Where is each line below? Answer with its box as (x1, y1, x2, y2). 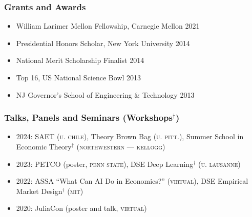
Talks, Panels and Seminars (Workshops (4, 111, 173, 124)
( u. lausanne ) (198, 158, 241, 169)
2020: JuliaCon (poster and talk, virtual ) (16, 203, 147, 213)
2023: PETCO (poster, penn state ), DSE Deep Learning (16, 158, 194, 169)
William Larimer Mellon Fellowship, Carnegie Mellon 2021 (16, 20, 200, 31)
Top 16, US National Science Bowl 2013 (16, 72, 141, 82)
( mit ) (67, 185, 83, 196)
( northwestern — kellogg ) (76, 141, 165, 151)
